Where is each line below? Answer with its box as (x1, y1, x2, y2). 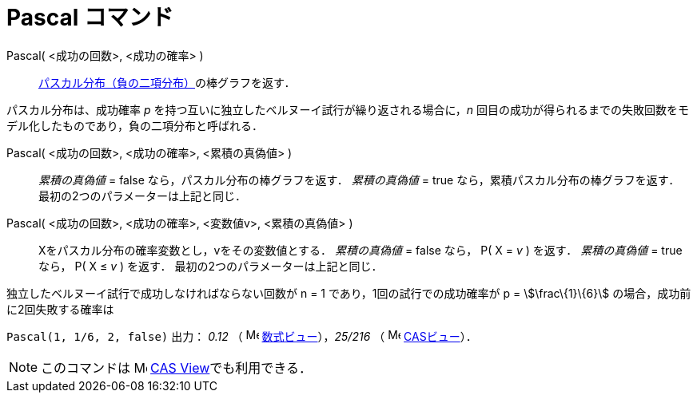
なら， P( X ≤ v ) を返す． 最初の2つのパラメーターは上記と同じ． (38, 259, 383, 273)
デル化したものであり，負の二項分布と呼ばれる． (6, 118, 263, 132)
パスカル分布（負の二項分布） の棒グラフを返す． (38, 75, 296, 89)
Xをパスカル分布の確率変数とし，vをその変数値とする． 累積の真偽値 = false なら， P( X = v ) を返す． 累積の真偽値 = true (38, 243, 683, 257)
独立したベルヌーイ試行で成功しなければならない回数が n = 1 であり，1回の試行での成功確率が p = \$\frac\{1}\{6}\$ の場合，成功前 (6, 286, 691, 300)
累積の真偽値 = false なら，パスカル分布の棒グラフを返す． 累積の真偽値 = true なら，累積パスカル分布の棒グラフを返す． (38, 172, 680, 187)
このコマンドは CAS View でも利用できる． (41, 359, 312, 376)
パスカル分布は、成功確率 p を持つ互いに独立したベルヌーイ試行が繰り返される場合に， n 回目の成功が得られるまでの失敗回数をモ (6, 102, 689, 117)
